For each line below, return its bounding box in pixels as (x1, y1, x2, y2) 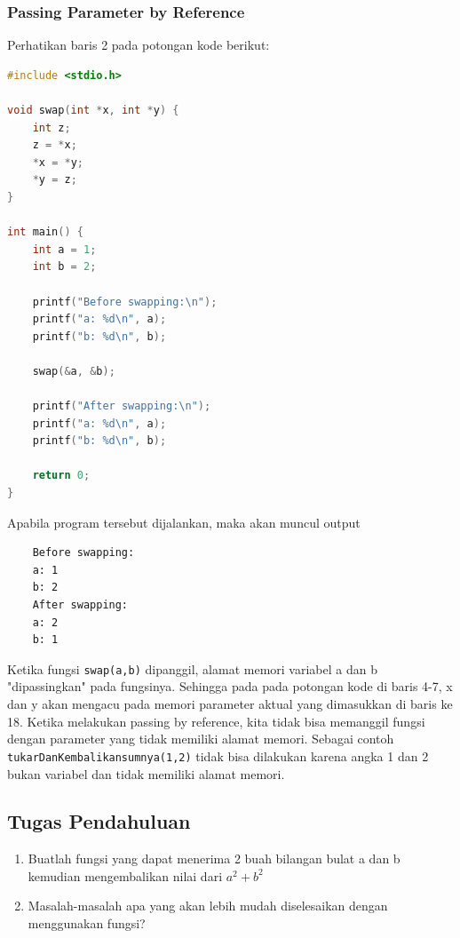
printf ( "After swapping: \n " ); (32, 400, 211, 413)
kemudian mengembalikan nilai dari (28, 866, 223, 885)
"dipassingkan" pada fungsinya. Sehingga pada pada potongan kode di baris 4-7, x (7, 677, 453, 696)
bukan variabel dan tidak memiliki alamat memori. (7, 764, 285, 783)
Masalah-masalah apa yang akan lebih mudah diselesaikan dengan (28, 896, 388, 915)
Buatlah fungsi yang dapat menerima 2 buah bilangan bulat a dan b (28, 849, 401, 868)
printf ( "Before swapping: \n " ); (32, 295, 218, 308)
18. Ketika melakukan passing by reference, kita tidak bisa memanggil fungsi (7, 711, 425, 730)
